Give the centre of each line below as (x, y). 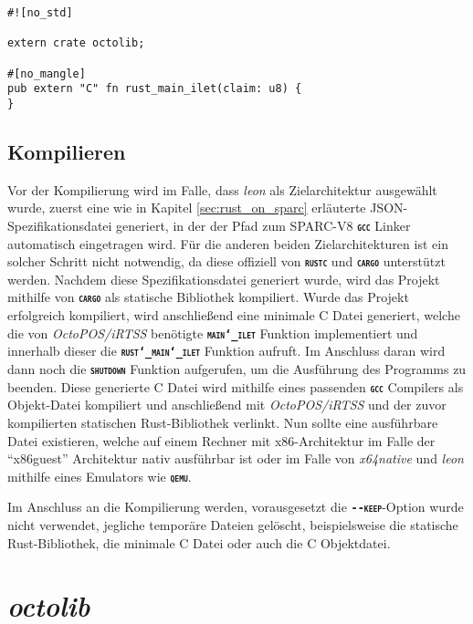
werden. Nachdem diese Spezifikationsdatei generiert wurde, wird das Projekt (224, 279)
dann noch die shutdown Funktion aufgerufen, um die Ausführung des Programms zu (237, 369)
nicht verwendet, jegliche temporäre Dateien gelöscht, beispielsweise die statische (233, 525)
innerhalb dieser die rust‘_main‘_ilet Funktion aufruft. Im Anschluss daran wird (226, 351)
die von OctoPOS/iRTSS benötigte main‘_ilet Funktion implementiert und (213, 333)
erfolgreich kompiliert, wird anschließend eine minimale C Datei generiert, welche (234, 315)
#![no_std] (40, 13)
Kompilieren (67, 151)
